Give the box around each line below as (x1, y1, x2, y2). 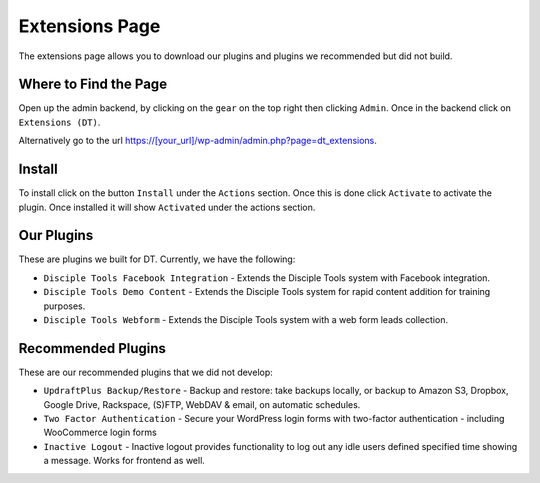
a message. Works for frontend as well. (43, 455, 205, 467)
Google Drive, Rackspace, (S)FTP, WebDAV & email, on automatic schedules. (43, 398, 361, 410)
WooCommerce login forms (43, 426, 157, 439)
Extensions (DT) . (18, 116, 101, 128)
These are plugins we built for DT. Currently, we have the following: (18, 253, 296, 265)
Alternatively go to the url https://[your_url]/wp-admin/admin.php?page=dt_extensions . (18, 135, 377, 147)
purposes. (43, 300, 86, 312)
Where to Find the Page (18, 76, 168, 93)
